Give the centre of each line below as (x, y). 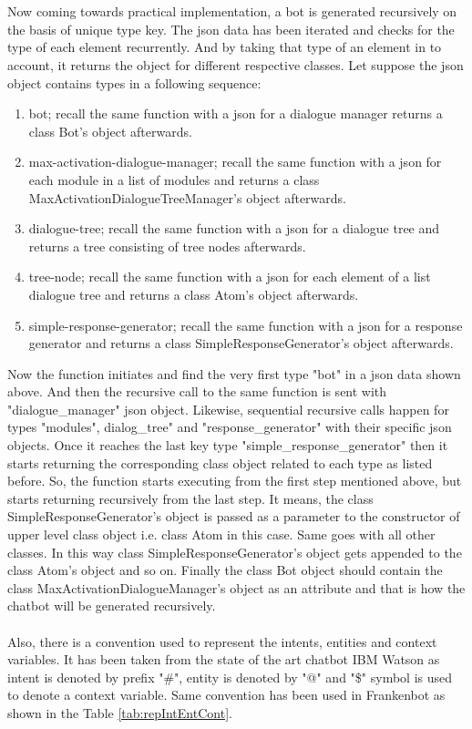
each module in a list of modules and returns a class (174, 179)
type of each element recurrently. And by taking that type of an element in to (225, 47)
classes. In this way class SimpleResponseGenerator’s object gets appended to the (235, 552)
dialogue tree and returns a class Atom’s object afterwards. (194, 294)
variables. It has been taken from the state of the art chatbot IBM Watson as (224, 659)
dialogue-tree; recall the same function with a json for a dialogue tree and (234, 228)
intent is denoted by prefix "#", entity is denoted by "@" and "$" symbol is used (230, 677)
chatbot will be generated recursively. (112, 606)
